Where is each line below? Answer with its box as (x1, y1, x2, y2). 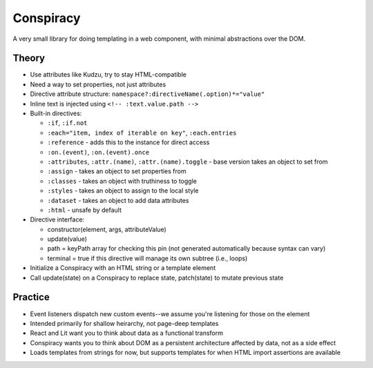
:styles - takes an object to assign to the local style (47, 186, 199, 195)
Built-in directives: (30, 109, 82, 117)
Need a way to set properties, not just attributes (30, 80, 166, 88)
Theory (12, 52, 46, 64)
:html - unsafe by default (47, 206, 122, 214)
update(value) (47, 235, 88, 243)
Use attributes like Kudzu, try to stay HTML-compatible (30, 70, 186, 79)
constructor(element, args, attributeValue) (47, 225, 167, 233)
